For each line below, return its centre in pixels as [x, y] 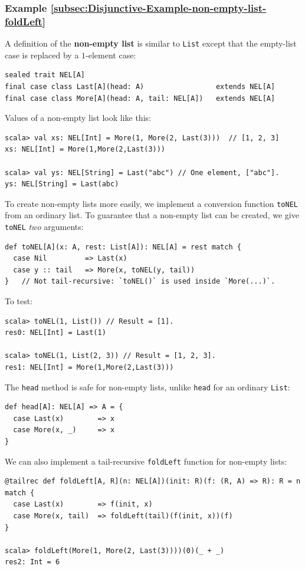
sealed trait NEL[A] [45, 75]
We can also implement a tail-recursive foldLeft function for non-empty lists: [146, 461]
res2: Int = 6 [32, 562]
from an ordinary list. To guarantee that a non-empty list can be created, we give [152, 215]
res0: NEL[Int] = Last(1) [55, 333]
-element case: [111, 55]
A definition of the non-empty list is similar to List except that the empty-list [151, 43]
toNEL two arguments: [44, 226]
